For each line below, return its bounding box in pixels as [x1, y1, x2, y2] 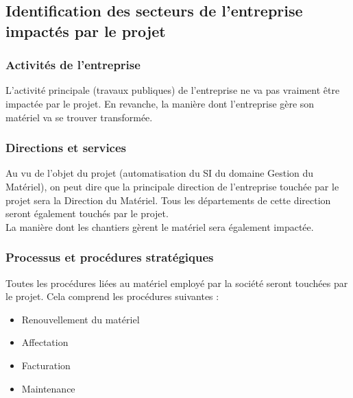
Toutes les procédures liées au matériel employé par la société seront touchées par [5, 275, 348, 290]
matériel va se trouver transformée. [5, 110, 153, 124]
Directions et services [5, 139, 127, 156]
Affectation [21, 335, 69, 349]
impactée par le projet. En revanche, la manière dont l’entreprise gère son [5, 96, 315, 110]
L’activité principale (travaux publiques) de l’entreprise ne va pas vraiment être [5, 83, 340, 97]
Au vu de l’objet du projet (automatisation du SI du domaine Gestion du [5, 166, 314, 180]
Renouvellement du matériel [21, 312, 140, 326]
